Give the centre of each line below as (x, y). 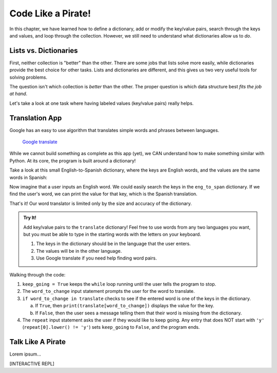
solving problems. (28, 77)
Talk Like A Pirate (38, 342)
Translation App (36, 118)
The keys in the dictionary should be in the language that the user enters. (113, 244)
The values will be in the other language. (79, 251)
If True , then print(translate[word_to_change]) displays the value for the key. (125, 306)
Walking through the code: (37, 274)
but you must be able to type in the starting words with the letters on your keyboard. (112, 234)
